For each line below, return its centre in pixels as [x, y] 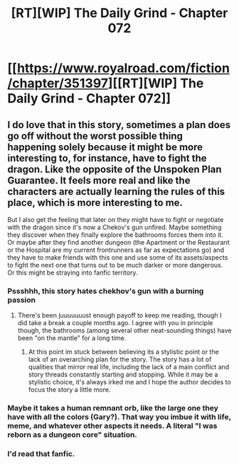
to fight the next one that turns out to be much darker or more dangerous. [115, 265]
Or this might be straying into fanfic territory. [73, 273]
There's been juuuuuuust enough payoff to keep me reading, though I [119, 315]
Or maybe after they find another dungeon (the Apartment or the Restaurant [118, 242]
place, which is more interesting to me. [95, 202]
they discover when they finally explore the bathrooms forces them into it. [116, 235]
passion [21, 300]
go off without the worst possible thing [95, 136]
